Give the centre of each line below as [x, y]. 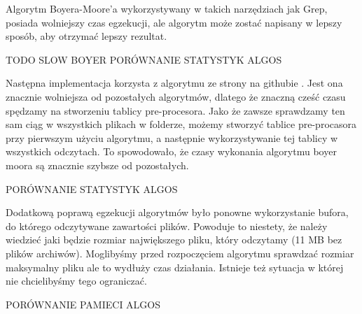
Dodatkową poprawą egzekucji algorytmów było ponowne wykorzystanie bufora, [177, 212]
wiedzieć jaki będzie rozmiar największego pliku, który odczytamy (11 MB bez [174, 240]
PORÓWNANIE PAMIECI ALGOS [83, 304]
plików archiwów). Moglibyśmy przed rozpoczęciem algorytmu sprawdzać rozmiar [180, 253]
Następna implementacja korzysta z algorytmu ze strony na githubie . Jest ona [174, 83]
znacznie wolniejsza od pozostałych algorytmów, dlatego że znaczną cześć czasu [176, 96]
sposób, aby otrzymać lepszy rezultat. [86, 36]
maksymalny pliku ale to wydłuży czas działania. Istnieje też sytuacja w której [175, 267]
